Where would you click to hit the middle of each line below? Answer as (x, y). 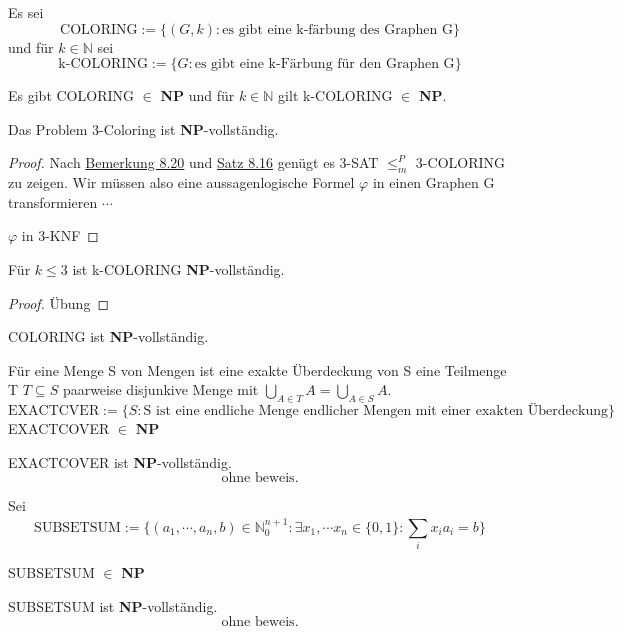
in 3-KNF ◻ (60, 235)
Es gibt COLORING (71, 95)
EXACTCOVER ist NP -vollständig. (120, 461)
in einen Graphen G (433, 182)
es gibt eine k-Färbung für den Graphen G (324, 64)
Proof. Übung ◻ (59, 302)
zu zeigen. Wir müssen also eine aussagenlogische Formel (181, 182)
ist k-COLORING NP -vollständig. (178, 268)
